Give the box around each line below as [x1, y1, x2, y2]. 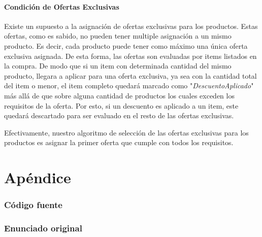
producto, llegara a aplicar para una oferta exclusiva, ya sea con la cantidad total [4, 70, 257, 81]
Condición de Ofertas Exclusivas [4, 1, 119, 12]
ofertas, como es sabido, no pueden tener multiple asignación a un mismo [4, 30, 232, 41]
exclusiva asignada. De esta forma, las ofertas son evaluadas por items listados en [4, 50, 257, 61]
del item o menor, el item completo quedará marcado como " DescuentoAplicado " [4, 80, 254, 91]
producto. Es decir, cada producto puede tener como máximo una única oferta [4, 40, 248, 51]
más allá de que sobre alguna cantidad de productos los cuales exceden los [4, 90, 235, 100]
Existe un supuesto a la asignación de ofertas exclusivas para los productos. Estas [4, 20, 258, 31]
